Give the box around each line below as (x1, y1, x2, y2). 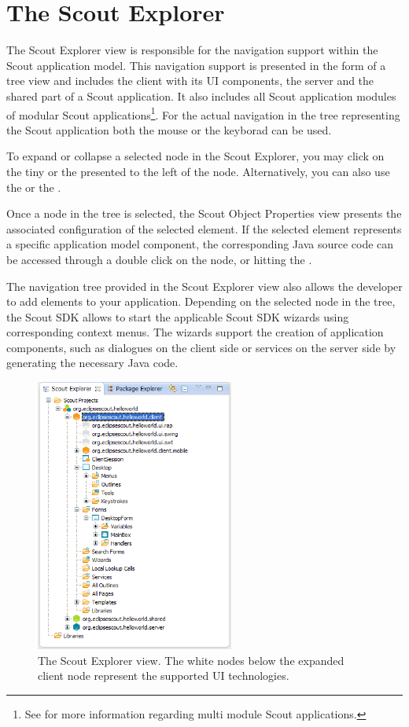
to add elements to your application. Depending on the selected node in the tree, (6, 293, 396, 310)
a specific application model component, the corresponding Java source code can (6, 236, 394, 252)
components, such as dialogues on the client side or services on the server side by (6, 339, 396, 355)
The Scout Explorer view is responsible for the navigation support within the (6, 42, 378, 58)
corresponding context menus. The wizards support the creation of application (6, 324, 384, 340)
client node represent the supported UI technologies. (38, 667, 289, 684)
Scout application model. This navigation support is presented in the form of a (6, 57, 386, 73)
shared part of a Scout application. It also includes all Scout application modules (6, 87, 396, 104)
